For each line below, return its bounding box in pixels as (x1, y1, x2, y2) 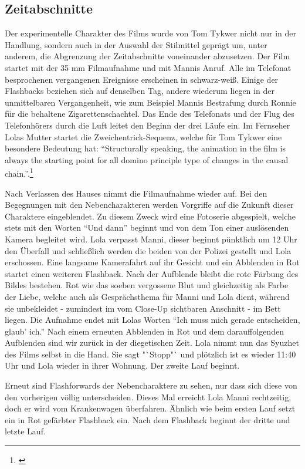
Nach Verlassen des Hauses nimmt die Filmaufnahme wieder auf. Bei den (5, 187, 267, 199)
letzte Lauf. (5, 425, 46, 437)
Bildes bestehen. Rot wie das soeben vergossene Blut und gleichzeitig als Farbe (5, 279, 289, 291)
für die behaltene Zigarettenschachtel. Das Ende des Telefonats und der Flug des (5, 107, 294, 120)
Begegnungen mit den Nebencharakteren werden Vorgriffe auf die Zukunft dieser (5, 198, 294, 211)
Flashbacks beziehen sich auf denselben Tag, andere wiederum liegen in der (5, 85, 274, 97)
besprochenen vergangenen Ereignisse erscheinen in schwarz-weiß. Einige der (5, 73, 279, 85)
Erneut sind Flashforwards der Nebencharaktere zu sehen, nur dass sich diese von (5, 379, 297, 392)
